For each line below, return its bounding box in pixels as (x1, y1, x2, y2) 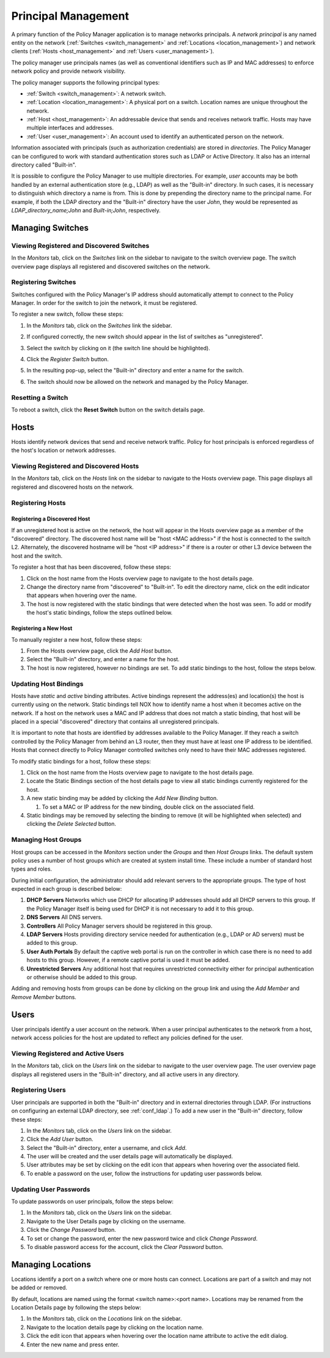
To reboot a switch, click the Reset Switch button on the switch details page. (11, 406, 205, 413)
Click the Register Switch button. (26, 356, 109, 362)
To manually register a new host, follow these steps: (11, 636, 142, 643)
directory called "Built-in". (11, 161, 76, 168)
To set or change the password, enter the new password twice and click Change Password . (26, 1234, 258, 1242)
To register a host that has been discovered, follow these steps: (11, 563, 171, 571)
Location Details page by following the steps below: (11, 1304, 142, 1311)
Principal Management (11, 9, 130, 23)
